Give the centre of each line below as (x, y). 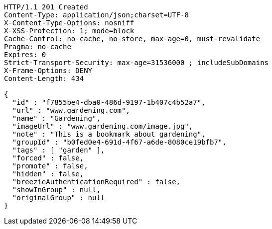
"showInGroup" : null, (56, 190)
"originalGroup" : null (59, 198)
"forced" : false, (48, 158)
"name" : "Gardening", (56, 118)
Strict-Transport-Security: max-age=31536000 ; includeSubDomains (136, 63)
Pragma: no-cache (38, 47)
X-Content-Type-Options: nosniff (69, 23)
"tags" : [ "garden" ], (59, 150)
